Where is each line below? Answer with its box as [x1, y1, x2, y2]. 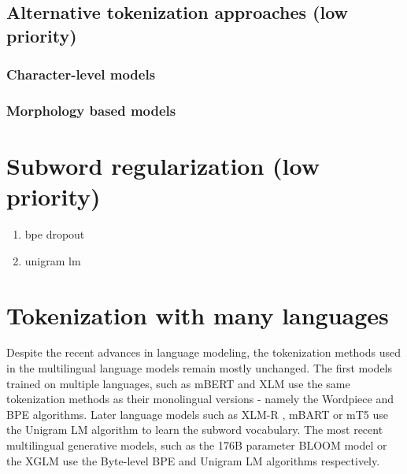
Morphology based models [6, 100, 176, 120]
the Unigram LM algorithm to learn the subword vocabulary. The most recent [6, 421, 383, 438]
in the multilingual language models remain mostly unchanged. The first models [6, 360, 393, 376]
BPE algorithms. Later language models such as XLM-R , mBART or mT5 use [6, 405, 389, 422]
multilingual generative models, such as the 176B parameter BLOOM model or [6, 437, 387, 454]
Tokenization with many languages [6, 298, 389, 331]
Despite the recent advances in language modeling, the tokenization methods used [6, 344, 401, 361]
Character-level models [6, 65, 156, 84]
